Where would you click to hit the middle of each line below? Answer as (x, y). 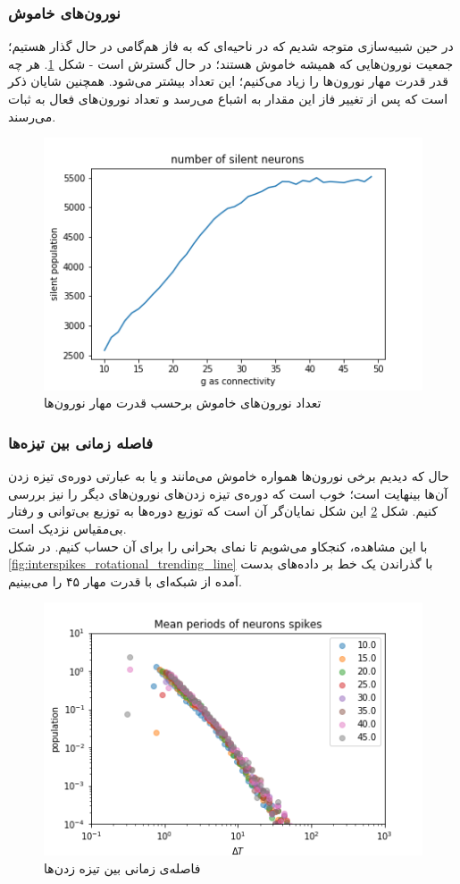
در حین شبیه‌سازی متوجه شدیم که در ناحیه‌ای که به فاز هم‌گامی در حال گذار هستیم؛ (231, 46)
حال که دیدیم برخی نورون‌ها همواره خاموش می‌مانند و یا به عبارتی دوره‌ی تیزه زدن (229, 476)
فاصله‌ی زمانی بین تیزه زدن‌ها (122, 867)
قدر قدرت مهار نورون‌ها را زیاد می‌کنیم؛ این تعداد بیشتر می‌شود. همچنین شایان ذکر (228, 81)
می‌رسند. (32, 116)
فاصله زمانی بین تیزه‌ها (81, 442)
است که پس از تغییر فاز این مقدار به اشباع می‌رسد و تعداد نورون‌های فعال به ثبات (228, 98)
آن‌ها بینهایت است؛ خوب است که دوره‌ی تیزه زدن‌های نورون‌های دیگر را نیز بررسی (228, 493)
